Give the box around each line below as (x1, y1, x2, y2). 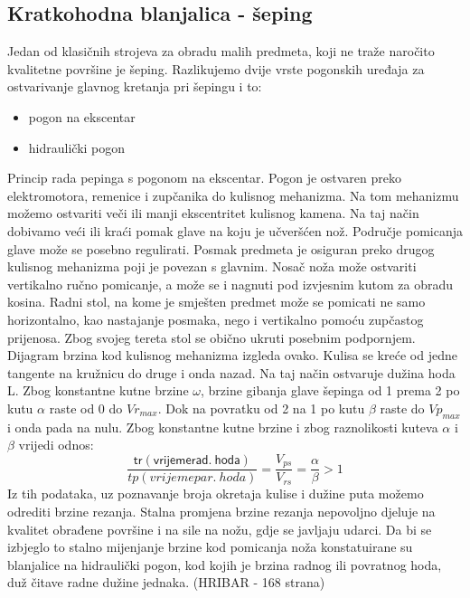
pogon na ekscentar (28, 107, 136, 126)
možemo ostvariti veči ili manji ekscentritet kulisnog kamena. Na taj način (7, 204, 419, 223)
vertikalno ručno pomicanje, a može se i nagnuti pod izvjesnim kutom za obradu (7, 274, 454, 293)
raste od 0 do (49, 398, 123, 417)
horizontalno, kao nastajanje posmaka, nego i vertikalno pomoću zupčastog (7, 309, 424, 328)
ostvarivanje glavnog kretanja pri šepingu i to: (7, 77, 262, 96)
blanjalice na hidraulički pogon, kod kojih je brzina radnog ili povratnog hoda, (7, 555, 442, 574)
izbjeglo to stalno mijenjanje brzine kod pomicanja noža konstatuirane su (7, 537, 413, 556)
